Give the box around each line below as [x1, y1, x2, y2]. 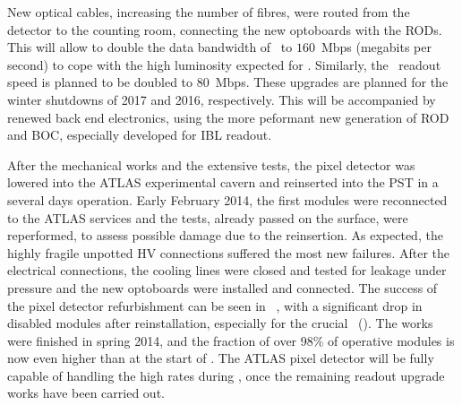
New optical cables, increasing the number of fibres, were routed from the [7, 3, 410, 21]
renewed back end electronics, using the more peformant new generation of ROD [7, 108, 449, 126]
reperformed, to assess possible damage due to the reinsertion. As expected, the [7, 226, 443, 245]
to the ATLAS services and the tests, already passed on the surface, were [7, 208, 408, 227]
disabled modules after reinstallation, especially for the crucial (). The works [7, 314, 433, 332]
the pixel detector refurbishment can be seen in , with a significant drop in [7, 296, 423, 315]
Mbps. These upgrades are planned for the [215, 73, 449, 91]
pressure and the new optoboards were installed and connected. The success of [7, 278, 438, 297]
